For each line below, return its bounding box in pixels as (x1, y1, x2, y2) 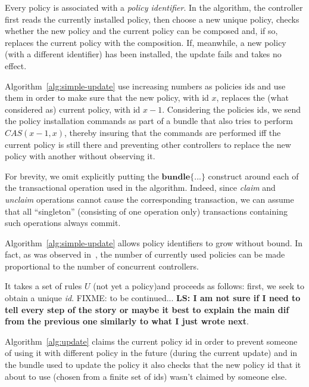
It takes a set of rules (5, 280, 82, 292)
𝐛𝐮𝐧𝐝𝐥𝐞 (161, 172, 191, 181)
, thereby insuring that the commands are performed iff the (64, 126, 281, 138)
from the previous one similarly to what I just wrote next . (5, 315, 249, 327)
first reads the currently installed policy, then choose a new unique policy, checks (5, 13, 299, 25)
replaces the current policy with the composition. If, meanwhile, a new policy (5, 36, 286, 48)
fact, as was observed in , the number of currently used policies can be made (5, 248, 285, 261)
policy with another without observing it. (5, 150, 155, 162)
